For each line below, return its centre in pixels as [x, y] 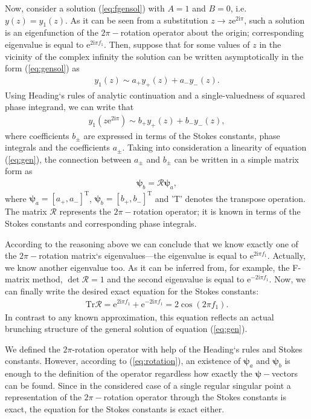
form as [19, 171]
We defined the [33, 349]
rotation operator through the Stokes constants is [195, 397]
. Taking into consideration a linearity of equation [214, 147]
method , [47, 279]
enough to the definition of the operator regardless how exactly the [129, 373]
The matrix [26, 211]
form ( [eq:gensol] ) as [42, 68]
